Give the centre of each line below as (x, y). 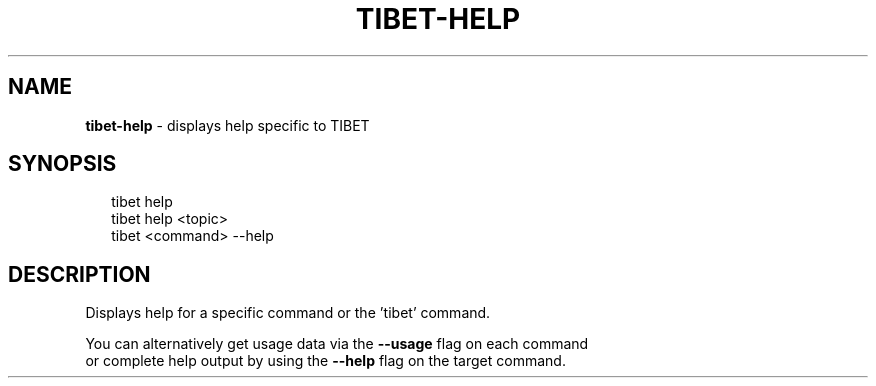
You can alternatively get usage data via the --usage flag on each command (337, 344)
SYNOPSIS (62, 164)
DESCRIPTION (79, 274)
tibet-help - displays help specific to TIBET (227, 125)
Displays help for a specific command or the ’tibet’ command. (288, 313)
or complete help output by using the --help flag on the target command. (325, 361)
